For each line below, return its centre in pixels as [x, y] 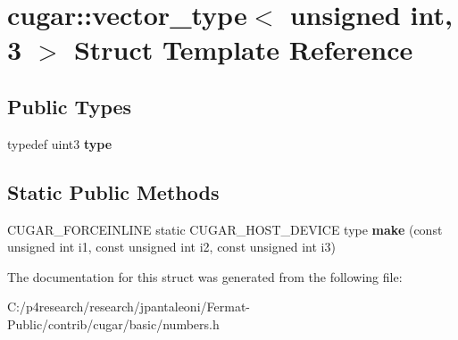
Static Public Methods [113, 191]
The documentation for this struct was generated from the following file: [205, 276]
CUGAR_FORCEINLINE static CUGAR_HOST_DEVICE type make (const [225, 229]
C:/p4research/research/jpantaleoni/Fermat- [129, 307]
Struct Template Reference [243, 50]
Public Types [70, 106]
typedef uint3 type [60, 143]
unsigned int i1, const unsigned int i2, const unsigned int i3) [171, 247]
